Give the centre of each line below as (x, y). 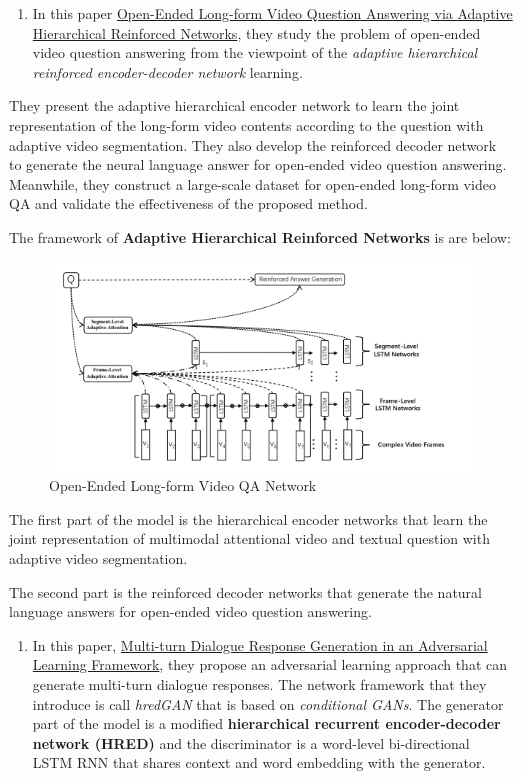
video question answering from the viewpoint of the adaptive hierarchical (255, 52)
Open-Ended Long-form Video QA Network (183, 485)
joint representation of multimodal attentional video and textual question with (249, 538)
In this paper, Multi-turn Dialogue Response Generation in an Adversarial (260, 644)
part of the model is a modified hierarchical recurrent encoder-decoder (266, 723)
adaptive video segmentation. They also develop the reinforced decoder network (253, 144)
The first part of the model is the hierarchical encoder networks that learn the (248, 518)
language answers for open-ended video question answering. (190, 611)
